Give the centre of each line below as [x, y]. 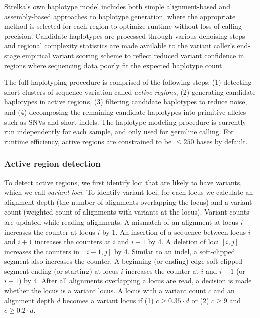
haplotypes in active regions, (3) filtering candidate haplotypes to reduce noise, [126, 102]
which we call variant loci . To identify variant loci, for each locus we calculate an [129, 192]
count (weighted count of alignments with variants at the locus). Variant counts [127, 212]
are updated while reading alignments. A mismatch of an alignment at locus [121, 221]
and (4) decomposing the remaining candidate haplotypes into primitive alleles [125, 111]
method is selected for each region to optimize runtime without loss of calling [123, 26]
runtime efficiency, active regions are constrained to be [88, 141]
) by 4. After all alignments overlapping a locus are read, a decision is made [135, 281]
